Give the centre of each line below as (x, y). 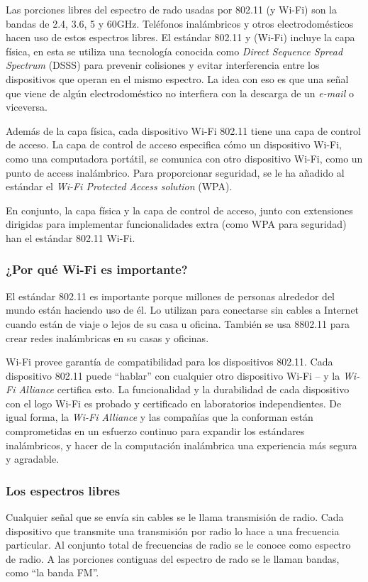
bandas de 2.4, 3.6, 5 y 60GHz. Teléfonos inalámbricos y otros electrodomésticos (180, 23)
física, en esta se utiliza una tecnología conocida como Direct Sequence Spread (174, 51)
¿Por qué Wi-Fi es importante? (97, 269)
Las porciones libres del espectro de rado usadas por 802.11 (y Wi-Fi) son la (171, 9)
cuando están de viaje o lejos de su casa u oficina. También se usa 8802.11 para (178, 323)
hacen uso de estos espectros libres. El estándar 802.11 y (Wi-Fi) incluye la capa (180, 37)
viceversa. (27, 107)
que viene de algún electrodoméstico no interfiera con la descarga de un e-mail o (180, 93)
